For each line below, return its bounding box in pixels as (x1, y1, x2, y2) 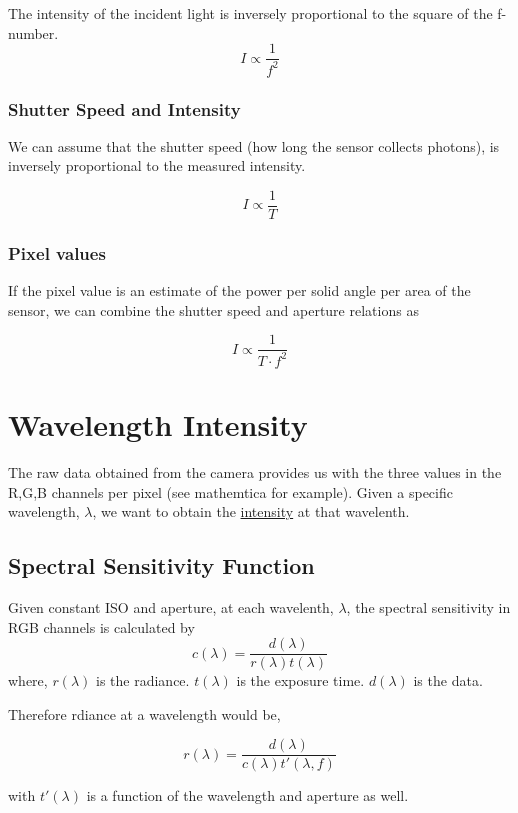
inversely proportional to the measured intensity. (8, 155, 306, 176)
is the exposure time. (236, 670, 365, 691)
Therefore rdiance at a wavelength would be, (8, 703, 281, 724)
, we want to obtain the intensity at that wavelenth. (92, 501, 410, 522)
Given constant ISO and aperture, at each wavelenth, (8, 596, 334, 617)
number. (8, 22, 59, 43)
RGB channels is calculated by (8, 616, 195, 637)
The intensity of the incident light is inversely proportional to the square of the (8, 3, 493, 23)
